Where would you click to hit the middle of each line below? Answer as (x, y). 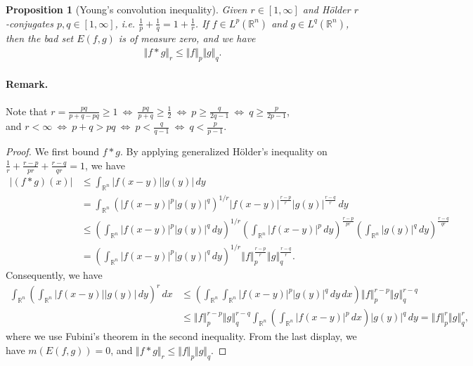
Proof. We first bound (53, 151)
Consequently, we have (54, 274)
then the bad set (40, 38)
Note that (27, 111)
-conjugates (30, 23)
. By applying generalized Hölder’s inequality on (223, 151)
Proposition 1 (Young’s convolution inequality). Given (127, 9)
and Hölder (326, 9)
